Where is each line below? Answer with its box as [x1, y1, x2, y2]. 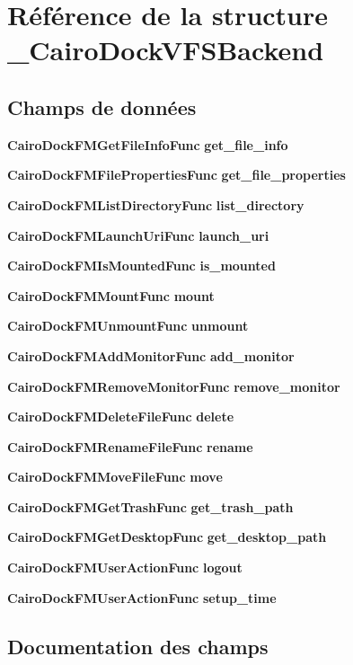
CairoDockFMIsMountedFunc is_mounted [7, 256, 276, 275]
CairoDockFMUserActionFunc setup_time [7, 588, 277, 607]
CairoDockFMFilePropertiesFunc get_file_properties [7, 165, 346, 184]
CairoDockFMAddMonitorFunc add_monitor [7, 346, 295, 365]
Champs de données [7, 93, 197, 120]
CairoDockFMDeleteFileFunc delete [7, 407, 234, 426]
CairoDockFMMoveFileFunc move [7, 467, 223, 486]
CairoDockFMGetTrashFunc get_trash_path [7, 497, 294, 516]
